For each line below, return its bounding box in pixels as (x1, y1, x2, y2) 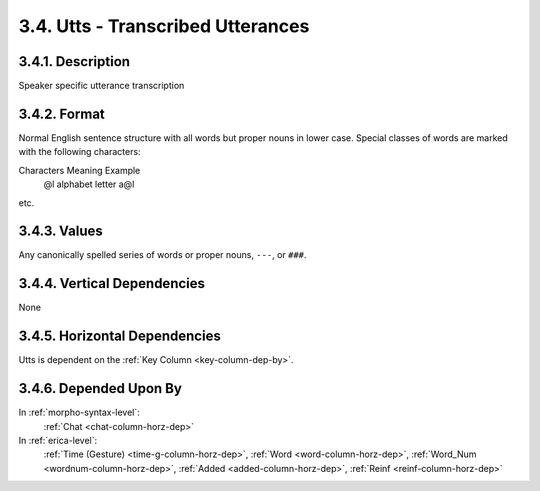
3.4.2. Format (18, 105, 105, 122)
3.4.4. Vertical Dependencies (18, 275, 205, 292)
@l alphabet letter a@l (43, 178, 135, 190)
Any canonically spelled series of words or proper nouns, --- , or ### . (18, 249, 307, 261)
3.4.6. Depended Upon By (18, 380, 182, 397)
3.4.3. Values (18, 223, 104, 240)
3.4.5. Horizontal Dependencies (18, 328, 222, 345)
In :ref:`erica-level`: (18, 434, 98, 446)
